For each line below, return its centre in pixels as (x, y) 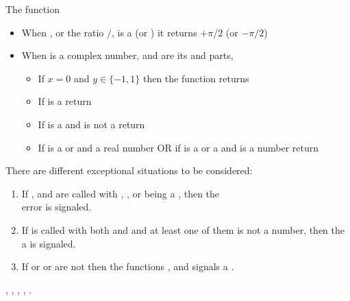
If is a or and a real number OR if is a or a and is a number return (178, 147)
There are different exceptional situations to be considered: (129, 170)
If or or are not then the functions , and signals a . (128, 266)
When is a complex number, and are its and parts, (127, 55)
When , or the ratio (63, 32)
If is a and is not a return (91, 124)
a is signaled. (49, 243)
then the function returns (196, 78)
